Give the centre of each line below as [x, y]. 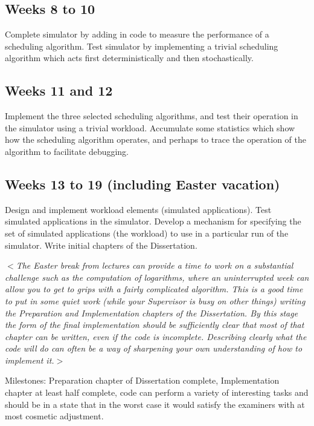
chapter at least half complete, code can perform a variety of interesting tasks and [157, 392]
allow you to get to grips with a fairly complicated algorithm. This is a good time [154, 289]
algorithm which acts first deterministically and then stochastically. [129, 58]
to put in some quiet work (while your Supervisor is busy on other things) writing [155, 300]
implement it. [30, 360]
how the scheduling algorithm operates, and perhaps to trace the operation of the [155, 139]
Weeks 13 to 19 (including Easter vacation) [143, 184]
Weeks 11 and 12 [59, 90]
